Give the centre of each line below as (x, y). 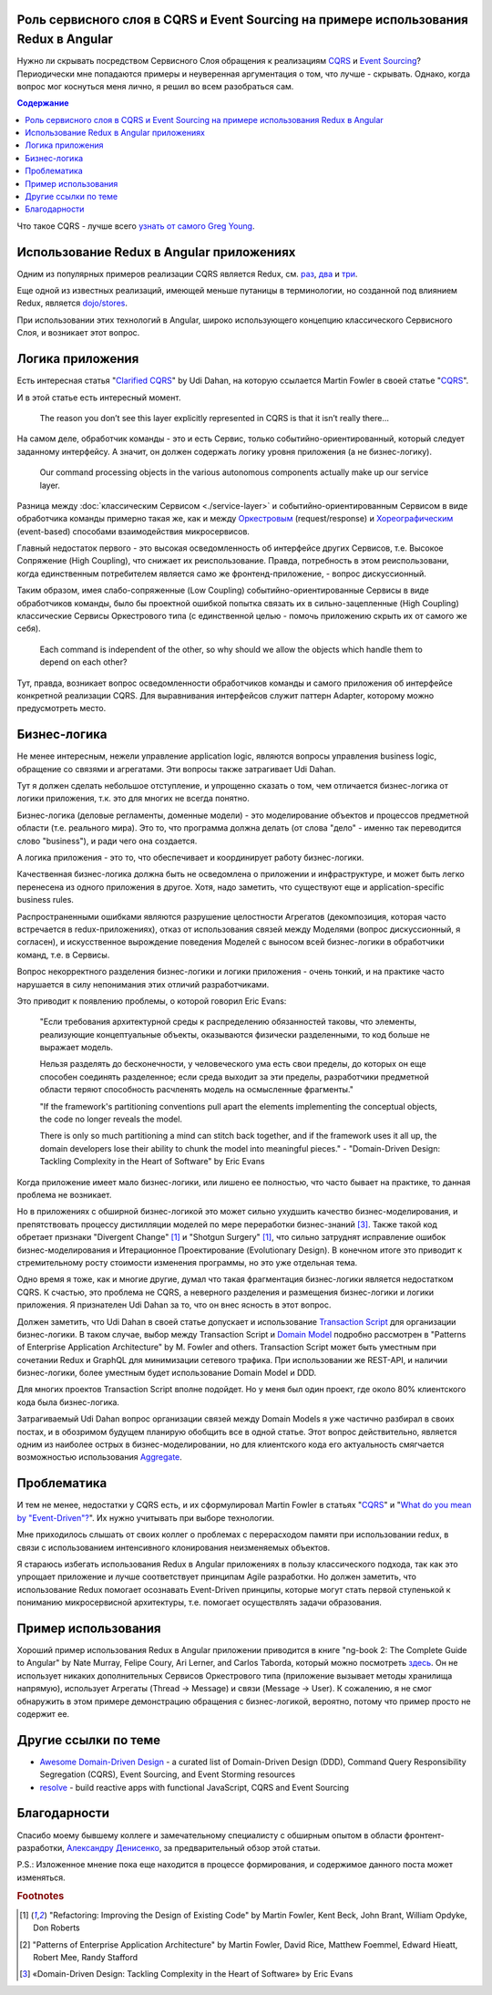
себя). (29, 628)
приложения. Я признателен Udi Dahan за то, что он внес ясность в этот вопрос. (174, 1305)
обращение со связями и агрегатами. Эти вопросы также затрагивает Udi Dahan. (176, 769)
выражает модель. (77, 1048)
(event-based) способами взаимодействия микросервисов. (133, 531)
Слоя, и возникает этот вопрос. (78, 333)
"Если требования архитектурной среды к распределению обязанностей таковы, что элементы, (228, 1022)
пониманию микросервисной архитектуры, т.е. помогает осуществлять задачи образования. (199, 1602)
